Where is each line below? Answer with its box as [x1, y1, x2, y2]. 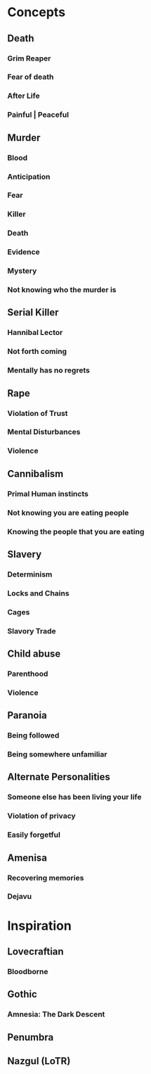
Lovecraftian [7, 946, 65, 958]
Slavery [7, 548, 42, 560]
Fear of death [7, 72, 54, 82]
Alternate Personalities [7, 771, 111, 783]
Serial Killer [7, 307, 59, 319]
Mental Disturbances [7, 427, 81, 437]
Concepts [7, 4, 65, 20]
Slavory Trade [7, 626, 56, 636]
